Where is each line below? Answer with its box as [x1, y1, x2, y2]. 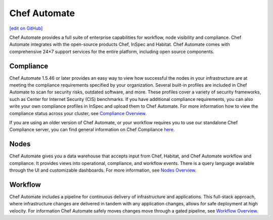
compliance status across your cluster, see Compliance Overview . [9, 110, 147, 116]
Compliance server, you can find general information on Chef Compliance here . [9, 127, 175, 133]
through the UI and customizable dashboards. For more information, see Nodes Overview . [9, 167, 197, 174]
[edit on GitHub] [9, 25, 43, 31]
